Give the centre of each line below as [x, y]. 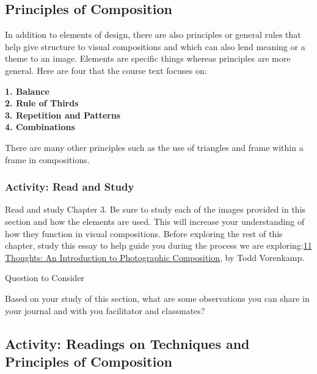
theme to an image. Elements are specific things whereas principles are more [148, 58]
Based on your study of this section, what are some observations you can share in [157, 298]
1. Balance [27, 91]
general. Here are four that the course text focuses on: [106, 70]
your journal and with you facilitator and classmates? [105, 310]
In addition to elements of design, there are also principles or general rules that [153, 35]
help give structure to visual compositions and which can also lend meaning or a [155, 46]
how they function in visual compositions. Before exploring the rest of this [144, 233]
